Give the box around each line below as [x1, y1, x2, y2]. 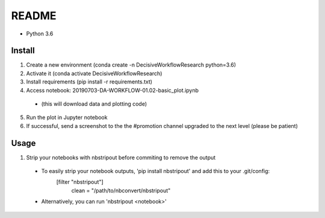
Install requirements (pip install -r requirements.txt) [26, 78, 153, 85]
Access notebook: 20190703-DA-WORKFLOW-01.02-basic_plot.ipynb [26, 86, 199, 94]
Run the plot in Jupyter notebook [26, 114, 108, 121]
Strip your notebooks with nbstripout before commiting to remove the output [26, 154, 216, 161]
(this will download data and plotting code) [41, 100, 147, 107]
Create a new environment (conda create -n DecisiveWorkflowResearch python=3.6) [26, 61, 237, 68]
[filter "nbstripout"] [56, 178, 104, 186]
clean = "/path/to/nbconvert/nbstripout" [71, 187, 171, 194]
